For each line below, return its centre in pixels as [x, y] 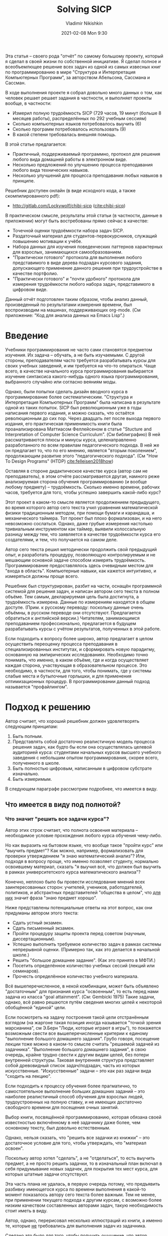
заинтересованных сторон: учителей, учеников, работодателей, [74, 887]
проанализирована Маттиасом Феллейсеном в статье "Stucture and [78, 429]
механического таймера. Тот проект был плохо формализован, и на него [83, 518]
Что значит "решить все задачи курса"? [57, 819]
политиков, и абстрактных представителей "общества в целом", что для [83, 892]
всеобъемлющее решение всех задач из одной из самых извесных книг [83, 67]
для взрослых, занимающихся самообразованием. [67, 252]
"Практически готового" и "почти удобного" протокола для [76, 279]
